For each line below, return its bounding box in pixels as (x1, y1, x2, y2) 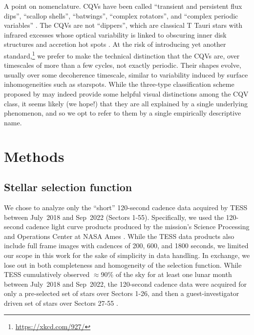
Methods (4, 146, 64, 166)
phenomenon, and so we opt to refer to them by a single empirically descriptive (4, 108, 241, 118)
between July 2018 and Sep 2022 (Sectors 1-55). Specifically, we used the (4, 212, 224, 222)
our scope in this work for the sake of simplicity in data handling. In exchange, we (4, 250, 250, 260)
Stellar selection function (4, 179, 132, 195)
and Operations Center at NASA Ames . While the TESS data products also (4, 231, 234, 241)
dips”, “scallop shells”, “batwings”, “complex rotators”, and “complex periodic (4, 10, 238, 20)
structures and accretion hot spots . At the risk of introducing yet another (4, 39, 226, 49)
